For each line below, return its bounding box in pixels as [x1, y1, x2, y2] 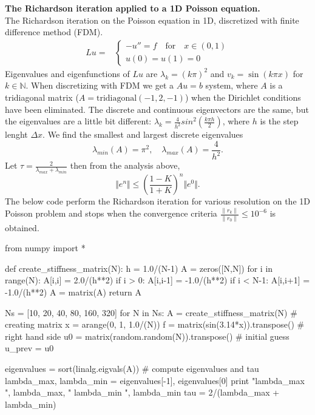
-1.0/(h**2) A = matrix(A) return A [5, 286, 141, 299]
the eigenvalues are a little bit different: [5, 115, 152, 127]
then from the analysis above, [70, 159, 180, 172]
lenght [5, 128, 28, 141]
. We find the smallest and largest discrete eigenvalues [42, 128, 243, 141]
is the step [260, 115, 299, 127]
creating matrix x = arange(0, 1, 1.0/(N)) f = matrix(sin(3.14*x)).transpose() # [5, 318, 305, 331]
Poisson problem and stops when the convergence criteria [5, 207, 217, 220]
